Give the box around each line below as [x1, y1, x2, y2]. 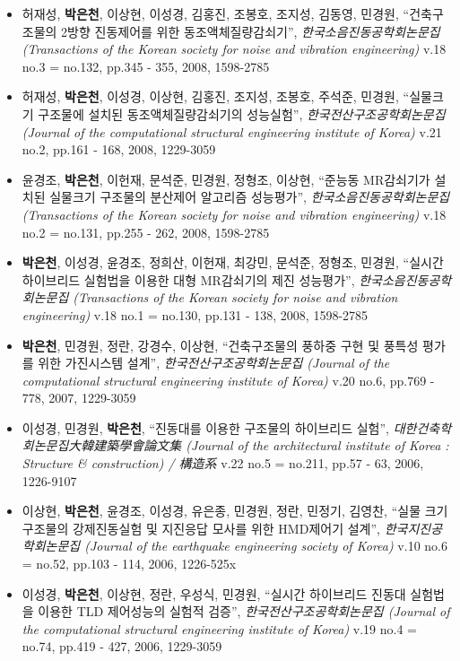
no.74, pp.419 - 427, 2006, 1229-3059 [22, 637, 222, 656]
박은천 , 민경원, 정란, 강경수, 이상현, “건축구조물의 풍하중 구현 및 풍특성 [22, 335, 419, 354]
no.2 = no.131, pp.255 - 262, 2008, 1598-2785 [22, 222, 270, 241]
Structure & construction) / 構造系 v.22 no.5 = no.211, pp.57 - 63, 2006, [22, 454, 424, 473]
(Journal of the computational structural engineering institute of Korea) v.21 [22, 122, 442, 141]
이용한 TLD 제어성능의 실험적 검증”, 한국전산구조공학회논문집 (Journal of [38, 602, 450, 621]
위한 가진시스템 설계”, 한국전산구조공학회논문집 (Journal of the [38, 353, 390, 372]
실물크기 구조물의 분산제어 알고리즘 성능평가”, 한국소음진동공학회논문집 [49, 187, 450, 206]
